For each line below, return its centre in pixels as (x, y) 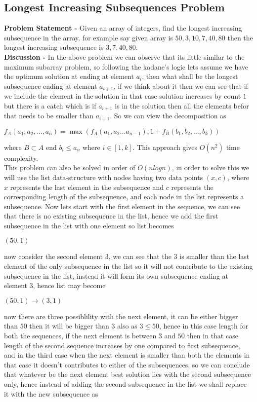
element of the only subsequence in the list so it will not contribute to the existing (128, 266)
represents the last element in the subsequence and (87, 187)
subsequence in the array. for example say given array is (88, 37)
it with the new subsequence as (51, 393)
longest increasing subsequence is (54, 47)
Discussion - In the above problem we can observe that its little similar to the (124, 56)
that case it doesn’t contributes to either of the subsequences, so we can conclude (127, 364)
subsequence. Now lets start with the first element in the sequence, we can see (122, 206)
